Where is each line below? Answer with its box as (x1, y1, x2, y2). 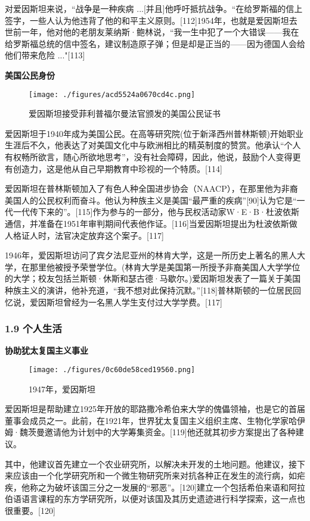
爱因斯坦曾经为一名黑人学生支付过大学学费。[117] (29, 295, 222, 308)
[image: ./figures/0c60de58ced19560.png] (29, 365, 196, 374)
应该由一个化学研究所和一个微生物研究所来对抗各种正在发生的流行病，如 (13, 469, 297, 482)
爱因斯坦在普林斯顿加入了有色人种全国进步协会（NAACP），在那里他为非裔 (5, 182, 298, 195)
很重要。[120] (5, 504, 55, 516)
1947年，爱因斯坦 (29, 382, 95, 395)
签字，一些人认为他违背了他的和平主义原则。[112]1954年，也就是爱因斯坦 (5, 14, 289, 26)
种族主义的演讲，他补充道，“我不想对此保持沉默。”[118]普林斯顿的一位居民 (5, 283, 293, 296)
